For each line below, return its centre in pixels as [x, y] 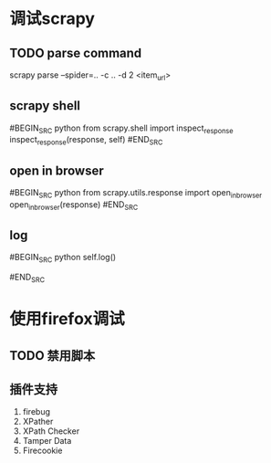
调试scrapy [52, 19]
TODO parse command [76, 53]
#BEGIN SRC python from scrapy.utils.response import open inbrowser [136, 194]
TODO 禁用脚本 [52, 356]
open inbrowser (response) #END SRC [74, 205]
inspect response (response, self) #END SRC [86, 141]
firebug [36, 412]
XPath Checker [51, 431]
